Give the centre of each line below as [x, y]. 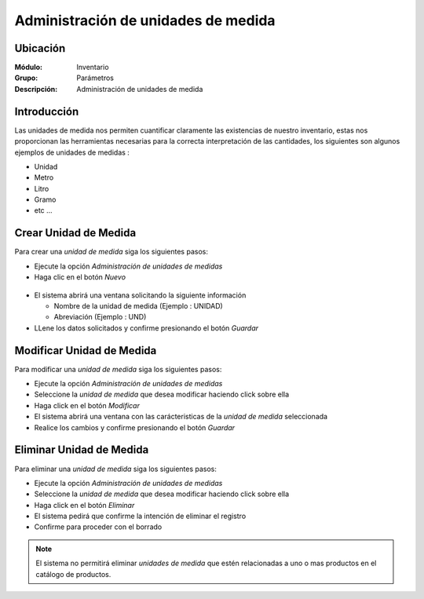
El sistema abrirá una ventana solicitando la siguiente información [140, 295]
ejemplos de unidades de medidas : [72, 152]
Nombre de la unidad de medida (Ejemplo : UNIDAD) [138, 305]
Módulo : [29, 68]
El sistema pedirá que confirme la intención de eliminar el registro [140, 516]
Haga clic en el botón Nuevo [80, 277]
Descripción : [36, 89]
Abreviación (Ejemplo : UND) [100, 317]
